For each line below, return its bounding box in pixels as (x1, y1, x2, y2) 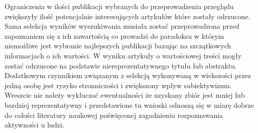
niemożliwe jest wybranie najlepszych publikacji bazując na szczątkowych (5, 40, 231, 51)
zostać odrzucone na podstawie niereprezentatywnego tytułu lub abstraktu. (5, 60, 237, 71)
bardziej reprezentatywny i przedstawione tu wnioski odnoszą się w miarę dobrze (5, 99, 254, 110)
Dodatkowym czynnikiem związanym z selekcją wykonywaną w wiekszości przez (5, 70, 251, 81)
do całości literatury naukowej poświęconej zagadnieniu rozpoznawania (5, 109, 223, 120)
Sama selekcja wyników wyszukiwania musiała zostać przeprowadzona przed (5, 21, 240, 31)
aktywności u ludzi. (5, 119, 64, 130)
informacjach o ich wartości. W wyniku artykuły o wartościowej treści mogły (5, 50, 242, 60)
